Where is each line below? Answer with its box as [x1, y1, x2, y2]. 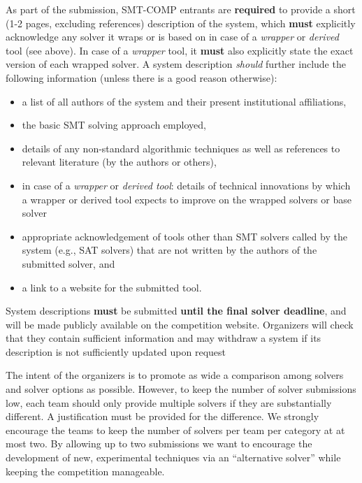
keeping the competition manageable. [6, 463, 165, 478]
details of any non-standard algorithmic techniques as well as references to [22, 140, 340, 155]
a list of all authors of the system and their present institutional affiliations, [22, 94, 347, 108]
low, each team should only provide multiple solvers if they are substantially [6, 395, 332, 410]
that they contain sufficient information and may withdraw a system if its [6, 331, 321, 345]
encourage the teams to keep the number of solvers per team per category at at [6, 422, 345, 437]
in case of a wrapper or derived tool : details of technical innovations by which [22, 178, 351, 192]
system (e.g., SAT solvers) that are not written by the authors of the [22, 243, 317, 257]
